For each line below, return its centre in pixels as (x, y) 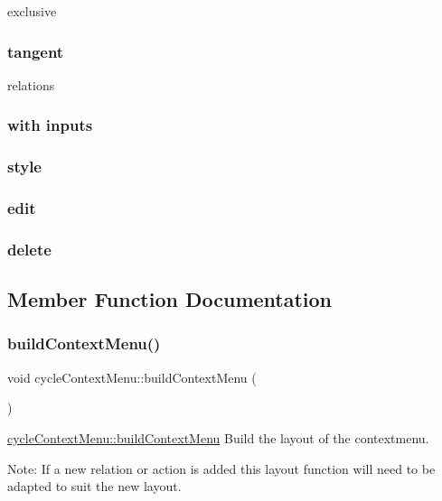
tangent (36, 51)
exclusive (32, 11)
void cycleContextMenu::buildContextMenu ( (132, 377)
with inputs (50, 125)
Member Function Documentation (170, 299)
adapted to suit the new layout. (94, 486)
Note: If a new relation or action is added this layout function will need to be (221, 468)
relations (31, 84)
